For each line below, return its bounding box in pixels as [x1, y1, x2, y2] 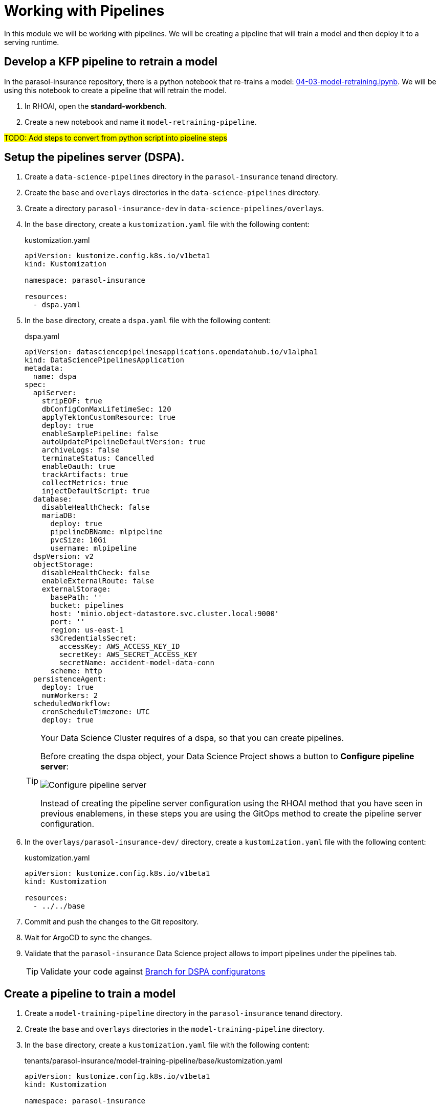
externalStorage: [41, 585, 111, 594]
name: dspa [33, 372, 77, 381]
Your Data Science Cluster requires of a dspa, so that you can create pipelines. [40, 733, 344, 743]
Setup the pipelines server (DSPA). [4, 151, 185, 164]
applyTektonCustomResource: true [41, 413, 176, 422]
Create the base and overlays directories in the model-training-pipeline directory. [25, 1025, 325, 1034]
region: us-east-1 [50, 626, 124, 635]
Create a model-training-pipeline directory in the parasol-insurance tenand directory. [25, 1009, 342, 1018]
